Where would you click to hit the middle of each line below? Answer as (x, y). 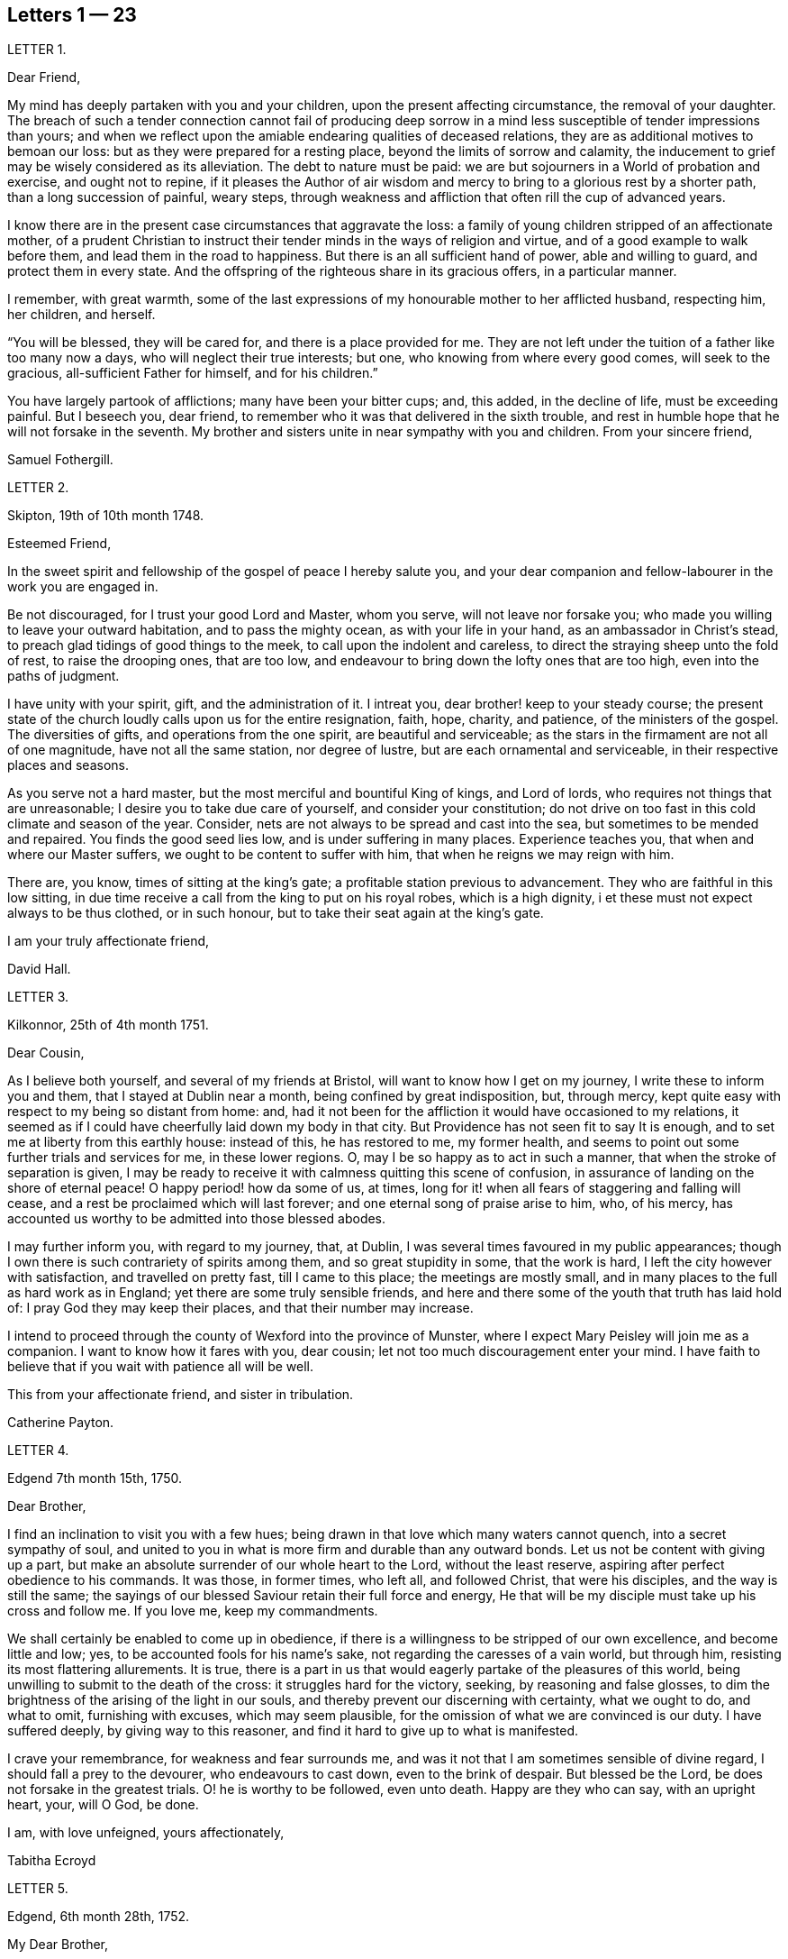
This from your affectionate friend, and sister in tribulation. (181, 1395)
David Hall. (39, 969)
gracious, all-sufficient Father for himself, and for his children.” (193, 373)
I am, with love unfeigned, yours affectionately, (146, 1833)
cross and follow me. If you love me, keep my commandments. (193, 1611)
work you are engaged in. (83, 587)
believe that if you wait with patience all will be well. (160, 1367)
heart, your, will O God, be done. (103, 1805)
